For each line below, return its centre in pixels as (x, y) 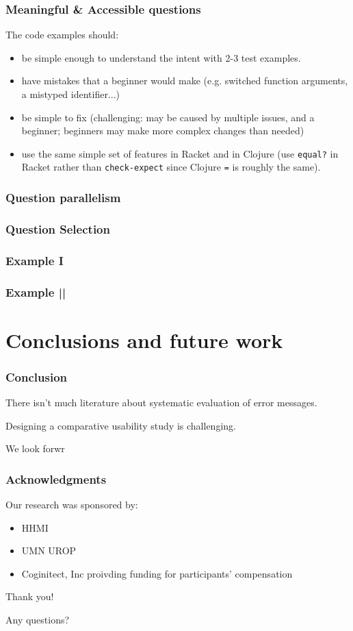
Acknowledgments (56, 479)
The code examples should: (62, 35)
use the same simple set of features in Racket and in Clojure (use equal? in (180, 153)
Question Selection (58, 228)
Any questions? (38, 620)
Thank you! (30, 596)
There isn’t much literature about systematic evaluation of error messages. (161, 403)
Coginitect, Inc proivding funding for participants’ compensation (157, 573)
